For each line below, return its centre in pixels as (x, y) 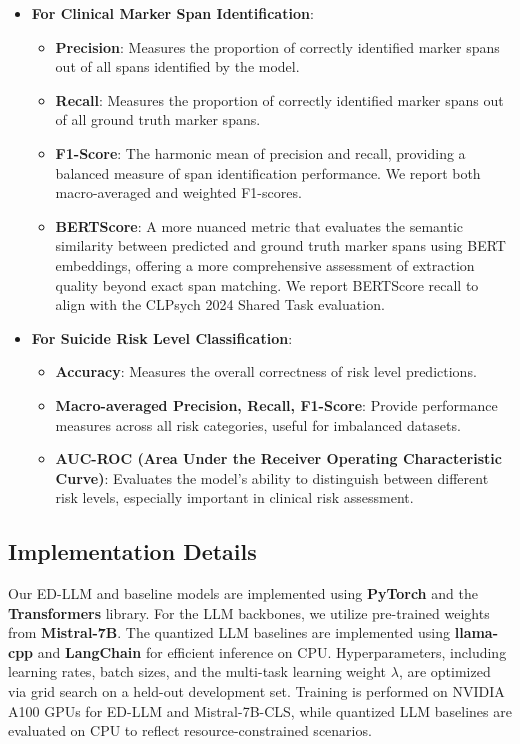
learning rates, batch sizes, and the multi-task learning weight (197, 671)
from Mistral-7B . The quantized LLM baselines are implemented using (229, 632)
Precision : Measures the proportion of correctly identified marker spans (277, 46)
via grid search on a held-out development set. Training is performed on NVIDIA (256, 691)
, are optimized (444, 671)
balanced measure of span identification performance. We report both (268, 172)
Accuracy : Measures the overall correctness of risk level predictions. (266, 371)
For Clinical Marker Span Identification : (172, 13)
